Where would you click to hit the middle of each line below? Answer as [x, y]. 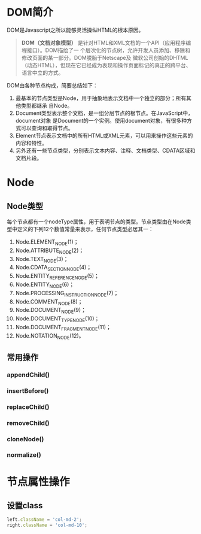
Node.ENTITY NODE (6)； [45, 285]
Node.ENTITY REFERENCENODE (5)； [57, 277]
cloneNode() [25, 439]
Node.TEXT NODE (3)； [42, 260]
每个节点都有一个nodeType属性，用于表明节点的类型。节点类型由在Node [96, 222]
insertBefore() [28, 391]
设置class [25, 506]
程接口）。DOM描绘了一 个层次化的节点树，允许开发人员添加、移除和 [106, 50]
